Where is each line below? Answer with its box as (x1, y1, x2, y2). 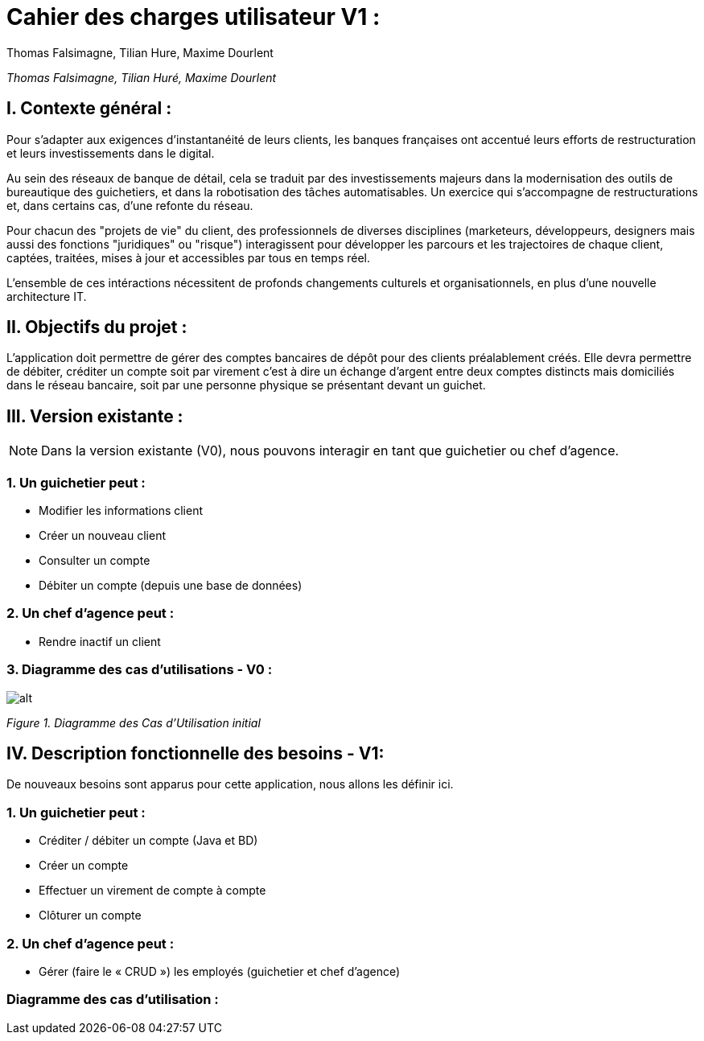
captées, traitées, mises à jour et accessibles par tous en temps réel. (6, 250, 370, 265)
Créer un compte (39, 858, 129, 873)
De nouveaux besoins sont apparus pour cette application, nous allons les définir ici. (6, 777, 454, 792)
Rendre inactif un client (39, 634, 161, 648)
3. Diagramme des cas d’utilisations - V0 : (6, 661, 273, 678)
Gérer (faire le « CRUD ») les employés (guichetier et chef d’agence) (39, 964, 401, 978)
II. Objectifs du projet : (6, 317, 187, 338)
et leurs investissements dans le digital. (6, 146, 215, 160)
